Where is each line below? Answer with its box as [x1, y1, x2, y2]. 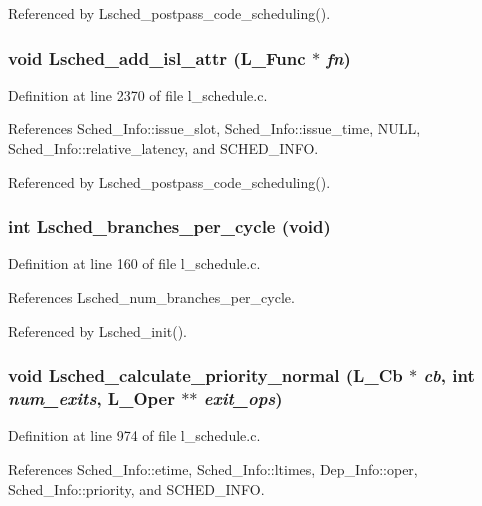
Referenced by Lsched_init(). [8, 320, 188, 341]
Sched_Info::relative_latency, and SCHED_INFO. [8, 138, 319, 158]
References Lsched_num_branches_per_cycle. [8, 287, 295, 307]
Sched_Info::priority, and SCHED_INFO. [8, 478, 265, 499]
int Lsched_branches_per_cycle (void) [8, 214, 331, 239]
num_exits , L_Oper [8, 386, 175, 411]
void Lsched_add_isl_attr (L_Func [8, 45, 306, 70]
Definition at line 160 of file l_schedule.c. [8, 253, 261, 274]
